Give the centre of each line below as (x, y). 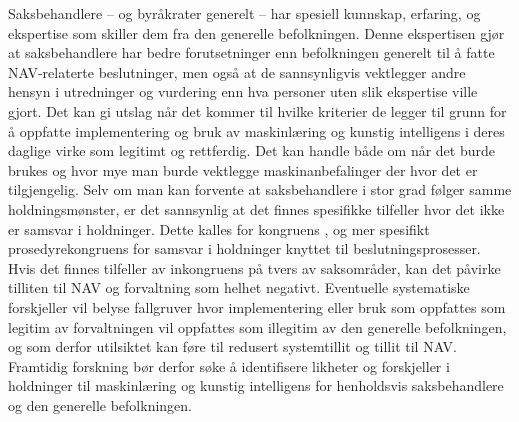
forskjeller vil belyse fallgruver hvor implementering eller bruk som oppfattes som (257, 306)
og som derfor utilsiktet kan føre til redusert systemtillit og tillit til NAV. (232, 346)
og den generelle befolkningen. (100, 404)
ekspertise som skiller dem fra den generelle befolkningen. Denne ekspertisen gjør (256, 32)
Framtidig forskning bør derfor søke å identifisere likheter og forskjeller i (229, 365)
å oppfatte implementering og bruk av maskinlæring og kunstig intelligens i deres (256, 130)
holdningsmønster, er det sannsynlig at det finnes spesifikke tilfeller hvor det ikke (256, 208)
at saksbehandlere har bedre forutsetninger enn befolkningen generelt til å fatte (251, 52)
